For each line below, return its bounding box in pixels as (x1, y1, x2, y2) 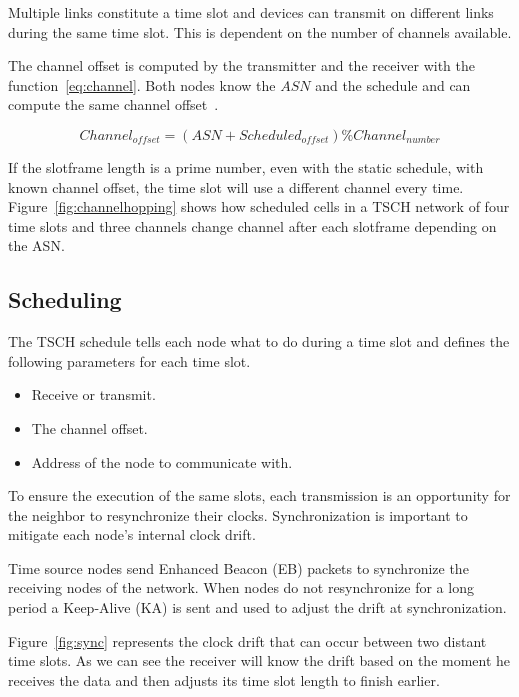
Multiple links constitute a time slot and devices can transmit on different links (8, 2, 494, 22)
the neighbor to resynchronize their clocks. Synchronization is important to (8, 504, 468, 525)
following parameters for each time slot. (8, 350, 251, 371)
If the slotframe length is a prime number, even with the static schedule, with (8, 156, 484, 177)
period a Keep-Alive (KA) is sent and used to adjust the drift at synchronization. (8, 597, 507, 618)
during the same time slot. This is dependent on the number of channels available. (8, 21, 512, 42)
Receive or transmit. (31, 384, 156, 405)
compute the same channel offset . (8, 94, 219, 115)
